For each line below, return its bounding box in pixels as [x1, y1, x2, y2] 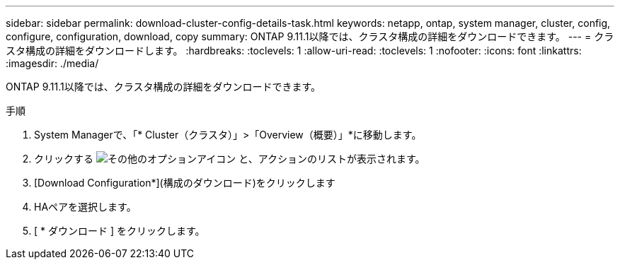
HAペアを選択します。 [34, 201, 137, 213]
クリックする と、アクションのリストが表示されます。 [34, 153, 425, 165]
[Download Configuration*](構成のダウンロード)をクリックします [34, 177, 335, 189]
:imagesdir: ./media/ [6, 57, 99, 69]
